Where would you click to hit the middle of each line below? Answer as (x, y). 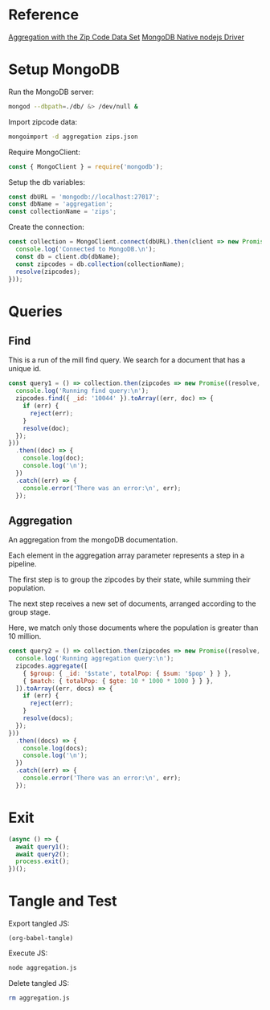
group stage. (29, 612)
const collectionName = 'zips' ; (62, 212)
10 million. (25, 636)
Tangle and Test (63, 901)
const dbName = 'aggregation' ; (61, 204)
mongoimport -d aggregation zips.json (73, 137)
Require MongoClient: (44, 152)
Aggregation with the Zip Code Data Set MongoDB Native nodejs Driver (127, 37)
